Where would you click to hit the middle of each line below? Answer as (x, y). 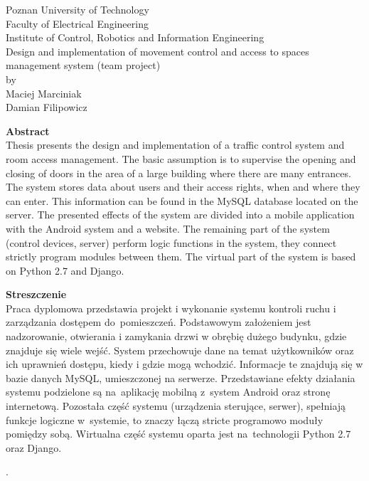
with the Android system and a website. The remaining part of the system (168, 228)
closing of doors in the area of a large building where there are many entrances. (178, 173)
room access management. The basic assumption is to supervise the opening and (181, 158)
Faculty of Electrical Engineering (77, 23)
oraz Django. (34, 447)
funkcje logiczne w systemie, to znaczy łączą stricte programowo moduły (165, 419)
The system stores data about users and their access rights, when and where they (183, 187)
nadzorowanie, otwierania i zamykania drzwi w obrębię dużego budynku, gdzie (176, 336)
